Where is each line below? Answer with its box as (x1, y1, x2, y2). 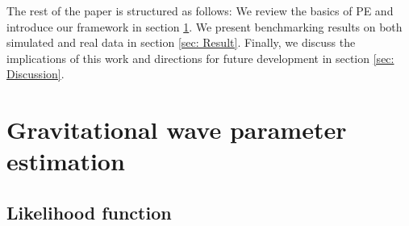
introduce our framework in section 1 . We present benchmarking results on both (6, 18, 403, 35)
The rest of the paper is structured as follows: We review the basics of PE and (6, 2, 394, 19)
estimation (6, 144, 125, 178)
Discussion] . (6, 65, 65, 82)
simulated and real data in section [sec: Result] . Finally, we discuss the (6, 34, 356, 51)
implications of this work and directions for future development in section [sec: (6, 49, 394, 66)
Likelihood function (6, 199, 172, 224)
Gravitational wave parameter (6, 113, 347, 146)
